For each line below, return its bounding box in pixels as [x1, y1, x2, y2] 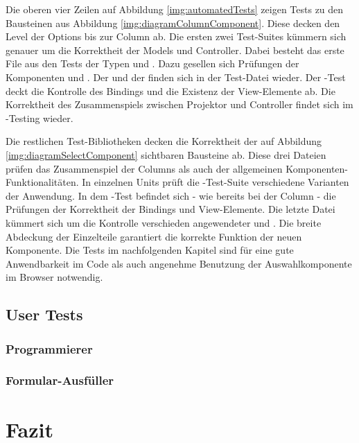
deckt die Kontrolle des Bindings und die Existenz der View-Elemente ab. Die [6, 83, 335, 98]
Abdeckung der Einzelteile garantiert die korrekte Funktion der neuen [6, 229, 302, 243]
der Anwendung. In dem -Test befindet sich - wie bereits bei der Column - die [6, 188, 336, 202]
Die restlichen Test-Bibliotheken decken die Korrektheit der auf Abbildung [6, 134, 322, 148]
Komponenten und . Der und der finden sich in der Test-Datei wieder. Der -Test [6, 69, 346, 84]
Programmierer [6, 340, 93, 357]
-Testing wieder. [6, 110, 73, 125]
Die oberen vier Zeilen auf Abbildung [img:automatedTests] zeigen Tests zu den [6, 2, 344, 16]
